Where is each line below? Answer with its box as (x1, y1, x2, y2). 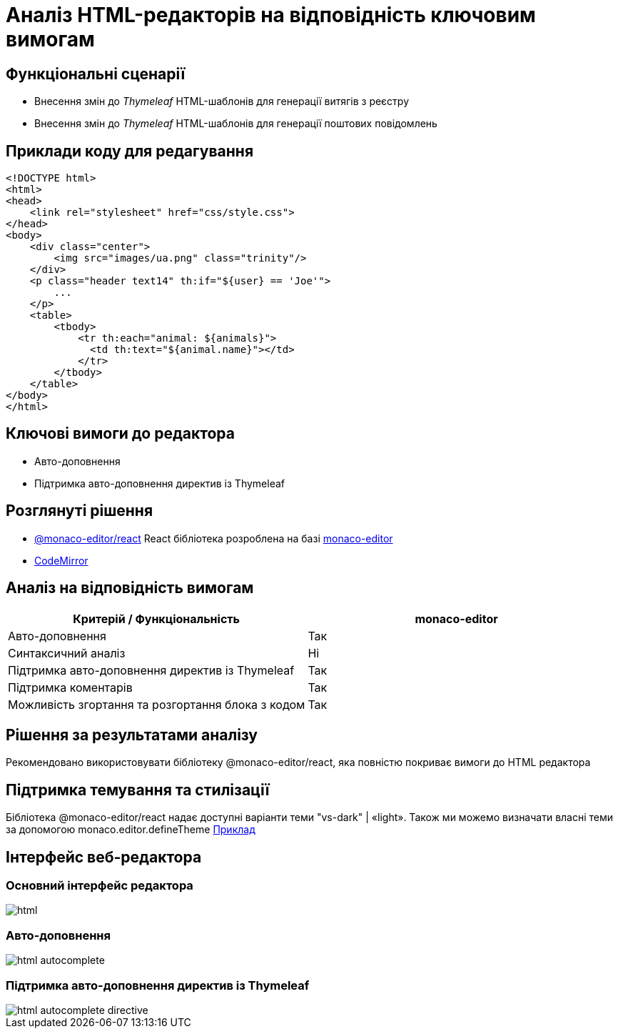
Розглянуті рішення (6, 502, 153, 520)
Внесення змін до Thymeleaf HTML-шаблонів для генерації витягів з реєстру (34, 95, 410, 108)
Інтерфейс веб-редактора (6, 847, 202, 866)
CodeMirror (34, 554, 88, 567)
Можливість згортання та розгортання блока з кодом (8, 697, 305, 712)
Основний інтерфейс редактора (6, 878, 193, 893)
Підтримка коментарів (8, 680, 133, 695)
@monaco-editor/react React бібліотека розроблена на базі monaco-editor (34, 532, 393, 545)
